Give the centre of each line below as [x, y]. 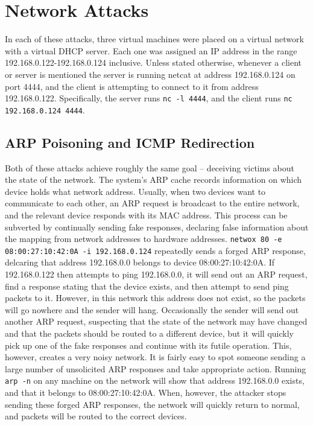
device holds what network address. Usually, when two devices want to [135, 191]
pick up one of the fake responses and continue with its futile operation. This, [148, 345]
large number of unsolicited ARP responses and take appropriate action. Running [156, 368]
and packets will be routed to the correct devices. [96, 416]
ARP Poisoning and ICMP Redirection [130, 142]
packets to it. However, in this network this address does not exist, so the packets [155, 298]
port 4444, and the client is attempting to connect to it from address [132, 86]
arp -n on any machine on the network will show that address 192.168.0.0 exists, [155, 380]
